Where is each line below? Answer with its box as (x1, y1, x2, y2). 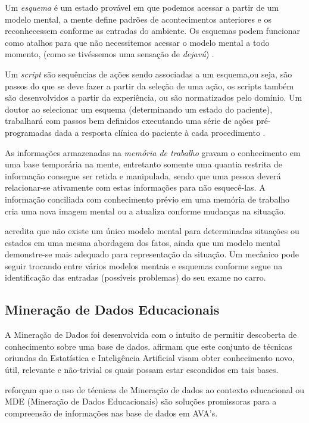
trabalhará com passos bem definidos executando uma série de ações (5, 114, 254, 127)
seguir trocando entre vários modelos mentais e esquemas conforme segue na (5, 259, 283, 272)
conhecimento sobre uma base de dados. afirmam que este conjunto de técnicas (5, 340, 292, 352)
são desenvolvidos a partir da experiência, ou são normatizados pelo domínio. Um (5, 91, 302, 104)
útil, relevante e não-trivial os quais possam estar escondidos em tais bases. (5, 363, 279, 376)
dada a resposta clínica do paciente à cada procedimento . (54, 126, 266, 138)
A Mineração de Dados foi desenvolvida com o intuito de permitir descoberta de (5, 328, 297, 341)
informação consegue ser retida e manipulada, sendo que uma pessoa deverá (5, 169, 281, 182)
